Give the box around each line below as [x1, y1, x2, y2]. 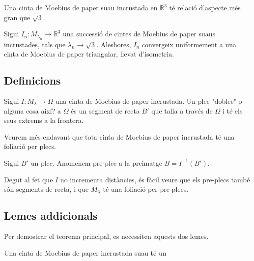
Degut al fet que [4, 174, 53, 184]
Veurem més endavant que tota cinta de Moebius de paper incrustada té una [4, 131, 235, 142]
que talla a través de [151, 105, 213, 116]
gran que [4, 12, 30, 22]
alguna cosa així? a [4, 105, 61, 116]
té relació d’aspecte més [169, 2, 241, 12]
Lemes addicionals [4, 208, 98, 223]
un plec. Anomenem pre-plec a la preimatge [30, 157, 162, 168]
